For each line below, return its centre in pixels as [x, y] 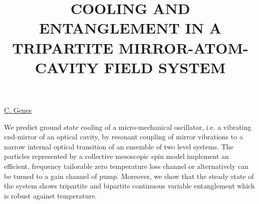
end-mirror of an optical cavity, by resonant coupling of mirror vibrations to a [123, 137]
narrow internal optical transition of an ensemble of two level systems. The [119, 146]
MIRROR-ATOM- [183, 47]
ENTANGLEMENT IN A [130, 28]
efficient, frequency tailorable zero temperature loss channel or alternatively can [126, 166]
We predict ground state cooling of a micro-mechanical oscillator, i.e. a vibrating [128, 127]
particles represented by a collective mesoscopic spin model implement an [116, 156]
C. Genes [18, 110]
